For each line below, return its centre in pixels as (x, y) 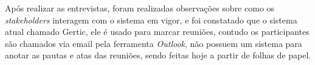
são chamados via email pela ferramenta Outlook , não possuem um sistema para (154, 43)
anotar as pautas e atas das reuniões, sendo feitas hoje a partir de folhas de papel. (158, 55)
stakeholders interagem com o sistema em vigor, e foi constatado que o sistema (151, 20)
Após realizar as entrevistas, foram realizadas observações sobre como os (140, 8)
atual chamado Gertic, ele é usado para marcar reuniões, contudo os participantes (157, 32)
